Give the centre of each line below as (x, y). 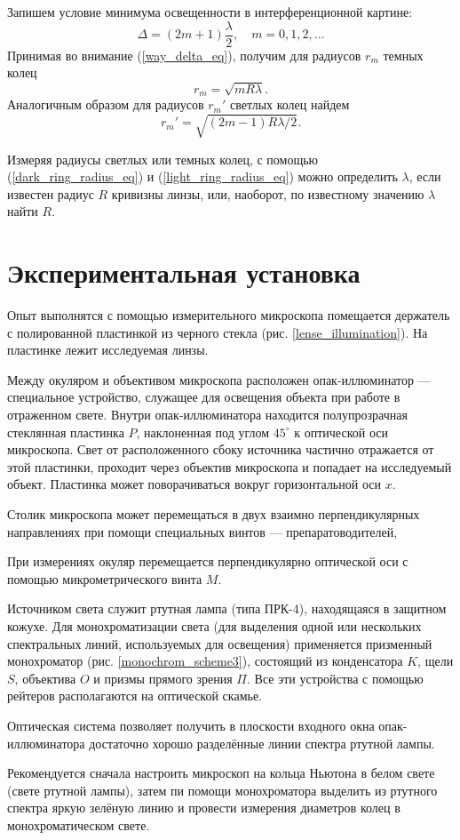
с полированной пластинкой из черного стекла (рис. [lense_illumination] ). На (218, 332)
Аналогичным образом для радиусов (106, 104)
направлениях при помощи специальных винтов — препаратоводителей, (202, 531)
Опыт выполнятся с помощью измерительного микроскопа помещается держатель (229, 315)
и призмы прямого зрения (163, 678)
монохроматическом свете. (79, 824)
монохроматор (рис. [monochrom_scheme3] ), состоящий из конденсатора (205, 661)
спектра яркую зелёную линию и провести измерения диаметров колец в (204, 808)
